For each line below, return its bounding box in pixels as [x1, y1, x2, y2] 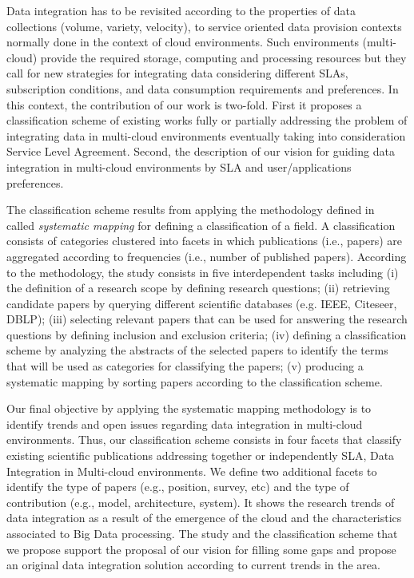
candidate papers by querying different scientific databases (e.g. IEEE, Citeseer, [6, 295, 397, 311]
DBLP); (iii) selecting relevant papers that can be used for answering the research [6, 311, 408, 327]
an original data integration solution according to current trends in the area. [6, 556, 380, 573]
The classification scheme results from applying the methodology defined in [6, 201, 375, 218]
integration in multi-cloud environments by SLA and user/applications [6, 158, 352, 175]
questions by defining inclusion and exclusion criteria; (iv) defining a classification [6, 326, 407, 342]
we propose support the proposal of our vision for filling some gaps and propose [6, 540, 396, 557]
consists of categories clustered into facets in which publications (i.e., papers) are [6, 232, 403, 249]
